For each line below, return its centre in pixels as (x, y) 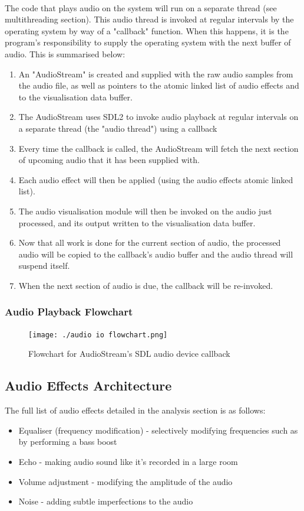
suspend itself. (44, 266)
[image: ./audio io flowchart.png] (98, 335)
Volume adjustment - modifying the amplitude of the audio (125, 481)
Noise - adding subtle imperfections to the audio (106, 501)
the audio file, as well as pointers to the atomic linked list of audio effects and (159, 85)
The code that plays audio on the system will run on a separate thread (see (141, 7)
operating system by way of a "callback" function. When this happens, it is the (147, 30)
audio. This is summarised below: (65, 53)
